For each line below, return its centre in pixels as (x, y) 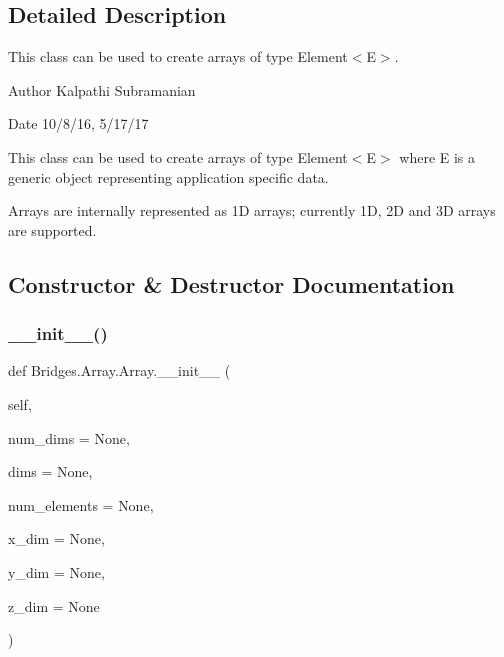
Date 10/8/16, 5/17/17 (78, 123)
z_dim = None (54, 605)
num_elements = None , (81, 504)
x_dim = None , (56, 538)
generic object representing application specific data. (168, 176)
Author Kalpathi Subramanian (102, 89)
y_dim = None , (56, 571)
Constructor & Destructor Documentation (231, 283)
